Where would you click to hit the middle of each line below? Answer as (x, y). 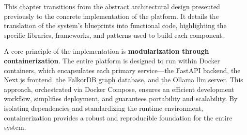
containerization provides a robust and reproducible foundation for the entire (118, 117)
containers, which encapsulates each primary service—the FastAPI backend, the (122, 70)
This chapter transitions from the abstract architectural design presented (112, 6)
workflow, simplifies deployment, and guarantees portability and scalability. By (121, 98)
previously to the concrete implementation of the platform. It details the (111, 16)
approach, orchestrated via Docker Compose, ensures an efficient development (119, 89)
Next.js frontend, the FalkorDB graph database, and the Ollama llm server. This (123, 80)
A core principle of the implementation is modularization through (107, 51)
